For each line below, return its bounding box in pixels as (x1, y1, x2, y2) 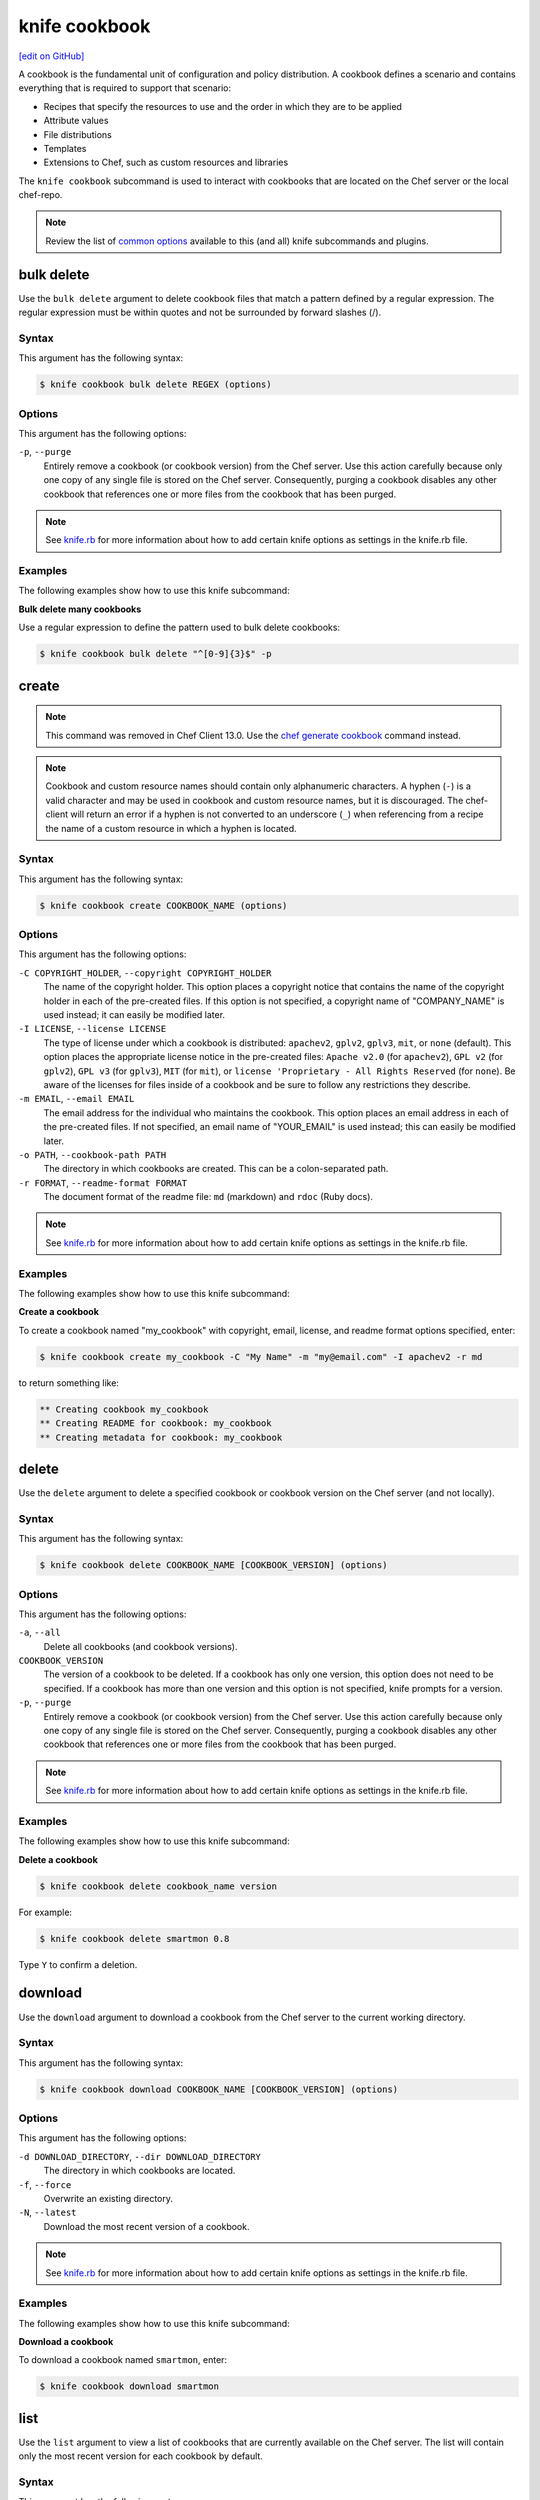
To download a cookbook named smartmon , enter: (18, 2354, 228, 2366)
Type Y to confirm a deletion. (18, 1958, 138, 1970)
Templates (43, 142, 87, 154)
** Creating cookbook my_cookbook (39, 1403, 209, 1415)
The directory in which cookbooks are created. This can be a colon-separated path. (43, 1163, 389, 1175)
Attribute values (43, 115, 109, 127)
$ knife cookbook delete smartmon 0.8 (39, 1933, 230, 1944)
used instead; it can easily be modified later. (43, 1009, 225, 1021)
